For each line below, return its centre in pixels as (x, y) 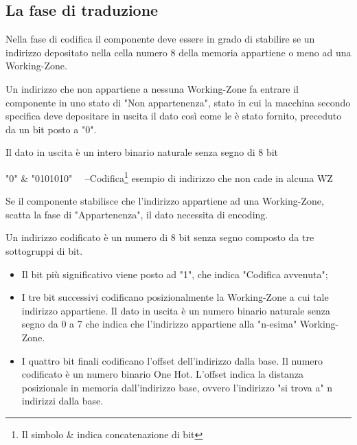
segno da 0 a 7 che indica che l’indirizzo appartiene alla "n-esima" (159, 324)
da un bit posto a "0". (51, 129)
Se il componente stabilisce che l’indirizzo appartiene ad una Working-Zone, (165, 201)
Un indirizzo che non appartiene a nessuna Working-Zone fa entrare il (152, 88)
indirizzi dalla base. (62, 401)
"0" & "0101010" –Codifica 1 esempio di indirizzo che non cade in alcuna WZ (169, 176)
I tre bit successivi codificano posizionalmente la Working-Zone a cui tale (175, 297)
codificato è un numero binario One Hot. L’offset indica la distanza (163, 374)
